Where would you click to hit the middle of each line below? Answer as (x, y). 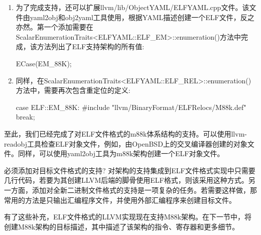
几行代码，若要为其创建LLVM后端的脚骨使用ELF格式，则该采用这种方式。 (126, 180)
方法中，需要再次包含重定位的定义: (73, 90)
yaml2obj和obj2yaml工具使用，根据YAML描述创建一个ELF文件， (135, 17)
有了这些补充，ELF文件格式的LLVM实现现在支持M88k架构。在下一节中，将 (128, 217)
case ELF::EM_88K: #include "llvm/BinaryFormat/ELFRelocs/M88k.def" (131, 107)
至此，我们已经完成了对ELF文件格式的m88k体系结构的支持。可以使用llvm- (125, 133)
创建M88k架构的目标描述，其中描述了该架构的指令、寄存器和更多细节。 (122, 226)
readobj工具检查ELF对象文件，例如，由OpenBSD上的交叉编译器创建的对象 (126, 143)
